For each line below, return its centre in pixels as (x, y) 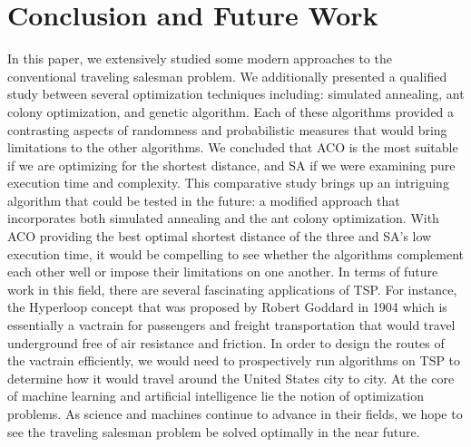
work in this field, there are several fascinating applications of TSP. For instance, (232, 289)
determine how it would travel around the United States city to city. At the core (231, 378)
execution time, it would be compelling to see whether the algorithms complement (236, 253)
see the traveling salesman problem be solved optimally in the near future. (214, 431)
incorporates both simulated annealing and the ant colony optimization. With (223, 218)
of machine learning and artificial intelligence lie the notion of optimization (216, 396)
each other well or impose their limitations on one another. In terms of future (223, 272)
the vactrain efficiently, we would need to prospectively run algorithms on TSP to (234, 360)
